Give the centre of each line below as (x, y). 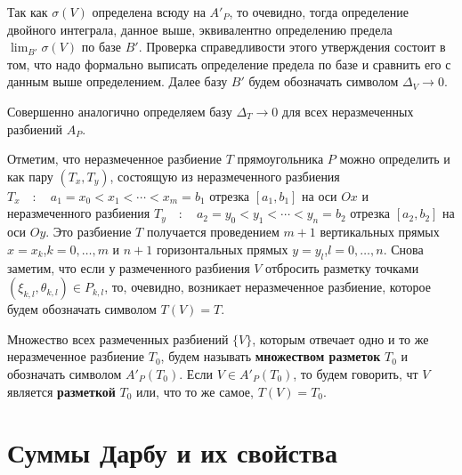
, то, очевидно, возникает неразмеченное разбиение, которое (267, 287)
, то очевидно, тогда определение (319, 12)
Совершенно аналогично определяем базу (120, 111)
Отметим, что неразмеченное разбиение (114, 159)
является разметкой (61, 391)
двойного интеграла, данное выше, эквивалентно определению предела (200, 29)
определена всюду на (149, 12)
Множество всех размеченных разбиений (118, 338)
